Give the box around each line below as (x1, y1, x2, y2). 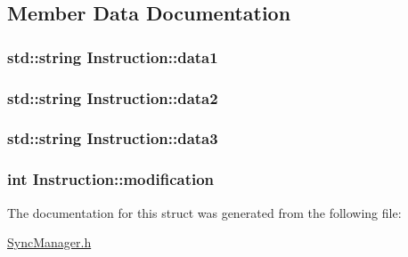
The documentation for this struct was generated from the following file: (7, 203, 402, 221)
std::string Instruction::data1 (7, 45, 218, 68)
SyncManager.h (7, 233, 92, 252)
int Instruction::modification (7, 168, 215, 190)
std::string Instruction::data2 (7, 86, 218, 108)
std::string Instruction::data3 (7, 127, 218, 149)
